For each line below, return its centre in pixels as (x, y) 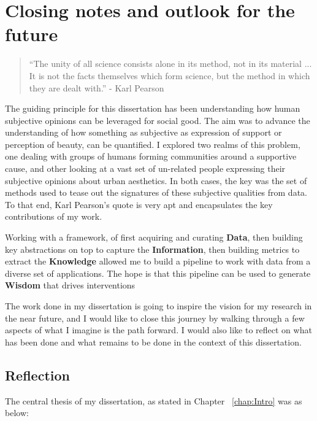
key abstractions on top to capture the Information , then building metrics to (152, 249)
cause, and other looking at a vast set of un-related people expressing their (145, 168)
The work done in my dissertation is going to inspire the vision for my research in (158, 306)
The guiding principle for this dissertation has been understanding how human (153, 108)
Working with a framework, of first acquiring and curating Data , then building (154, 237)
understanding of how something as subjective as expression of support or (143, 132)
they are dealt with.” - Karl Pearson (97, 87)
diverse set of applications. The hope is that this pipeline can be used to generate (158, 273)
